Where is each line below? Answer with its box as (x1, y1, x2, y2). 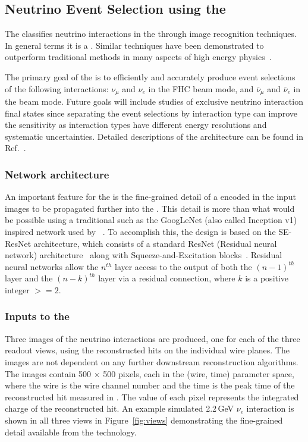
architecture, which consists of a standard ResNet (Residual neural (33, 237, 277, 249)
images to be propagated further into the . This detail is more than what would (5, 202, 295, 214)
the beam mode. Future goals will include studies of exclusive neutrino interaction (5, 95, 303, 108)
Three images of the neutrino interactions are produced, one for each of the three (5, 332, 300, 344)
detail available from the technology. (5, 425, 137, 438)
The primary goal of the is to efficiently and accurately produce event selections (5, 70, 296, 83)
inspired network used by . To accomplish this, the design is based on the (5, 225, 276, 237)
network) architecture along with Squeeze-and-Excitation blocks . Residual (5, 249, 282, 261)
